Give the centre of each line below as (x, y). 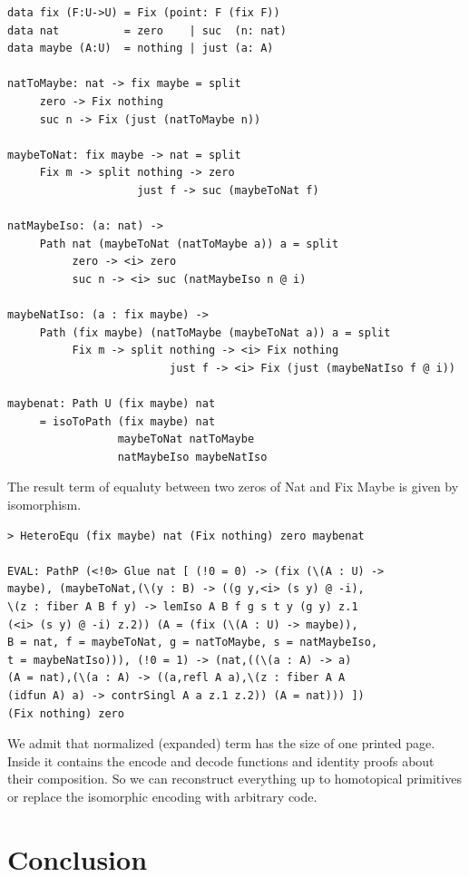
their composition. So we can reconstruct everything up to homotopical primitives (234, 779)
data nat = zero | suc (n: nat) (147, 30)
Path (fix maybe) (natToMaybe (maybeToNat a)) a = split (215, 332)
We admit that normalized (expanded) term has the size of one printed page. (221, 743)
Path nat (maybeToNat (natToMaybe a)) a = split (189, 244)
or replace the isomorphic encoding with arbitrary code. (162, 796)
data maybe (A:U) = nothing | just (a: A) (141, 49)
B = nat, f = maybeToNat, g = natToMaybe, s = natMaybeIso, (193, 643)
